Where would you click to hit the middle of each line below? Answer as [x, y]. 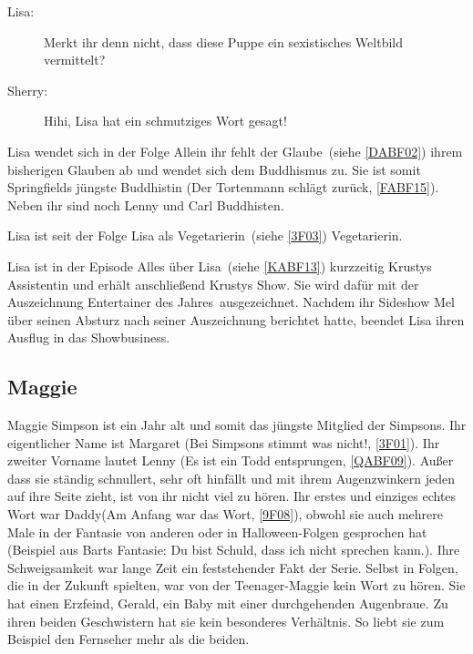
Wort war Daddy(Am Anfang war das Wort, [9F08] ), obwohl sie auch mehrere [225, 514]
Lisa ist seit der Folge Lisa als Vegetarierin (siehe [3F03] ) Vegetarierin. [205, 235]
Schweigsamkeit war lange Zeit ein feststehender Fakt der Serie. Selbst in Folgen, [233, 567]
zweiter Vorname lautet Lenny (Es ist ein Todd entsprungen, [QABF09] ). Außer [231, 460]
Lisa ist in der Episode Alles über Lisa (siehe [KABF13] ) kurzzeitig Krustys [220, 266]
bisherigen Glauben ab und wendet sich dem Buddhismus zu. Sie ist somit [214, 169]
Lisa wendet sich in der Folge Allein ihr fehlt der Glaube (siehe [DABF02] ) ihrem [235, 151]
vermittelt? [75, 60]
